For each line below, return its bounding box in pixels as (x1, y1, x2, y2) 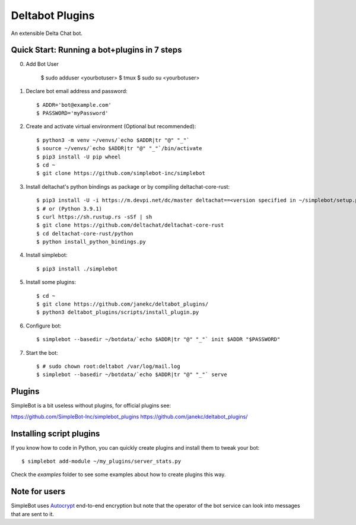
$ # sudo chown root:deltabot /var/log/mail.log (36, 363, 180, 370)
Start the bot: (26, 349, 59, 356)
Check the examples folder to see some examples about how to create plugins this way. (11, 471, 226, 478)
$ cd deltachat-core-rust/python (36, 230, 133, 237)
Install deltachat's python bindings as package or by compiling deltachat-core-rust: (26, 183, 230, 190)
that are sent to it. (11, 510, 55, 517)
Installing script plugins (11, 428, 100, 438)
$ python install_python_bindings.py (36, 238, 147, 246)
